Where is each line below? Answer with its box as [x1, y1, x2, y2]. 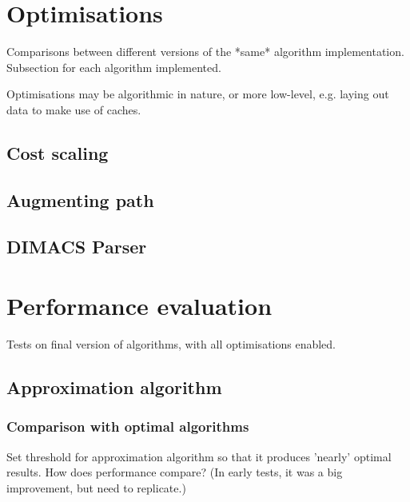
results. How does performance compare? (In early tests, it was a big [6, 464, 343, 480]
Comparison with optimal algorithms [6, 416, 249, 436]
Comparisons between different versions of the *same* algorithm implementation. [6, 43, 404, 60]
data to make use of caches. [6, 101, 141, 118]
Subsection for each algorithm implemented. [6, 58, 221, 75]
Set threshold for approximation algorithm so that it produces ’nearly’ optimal [6, 448, 392, 464]
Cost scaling [6, 140, 109, 165]
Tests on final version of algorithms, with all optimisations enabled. [6, 335, 336, 352]
